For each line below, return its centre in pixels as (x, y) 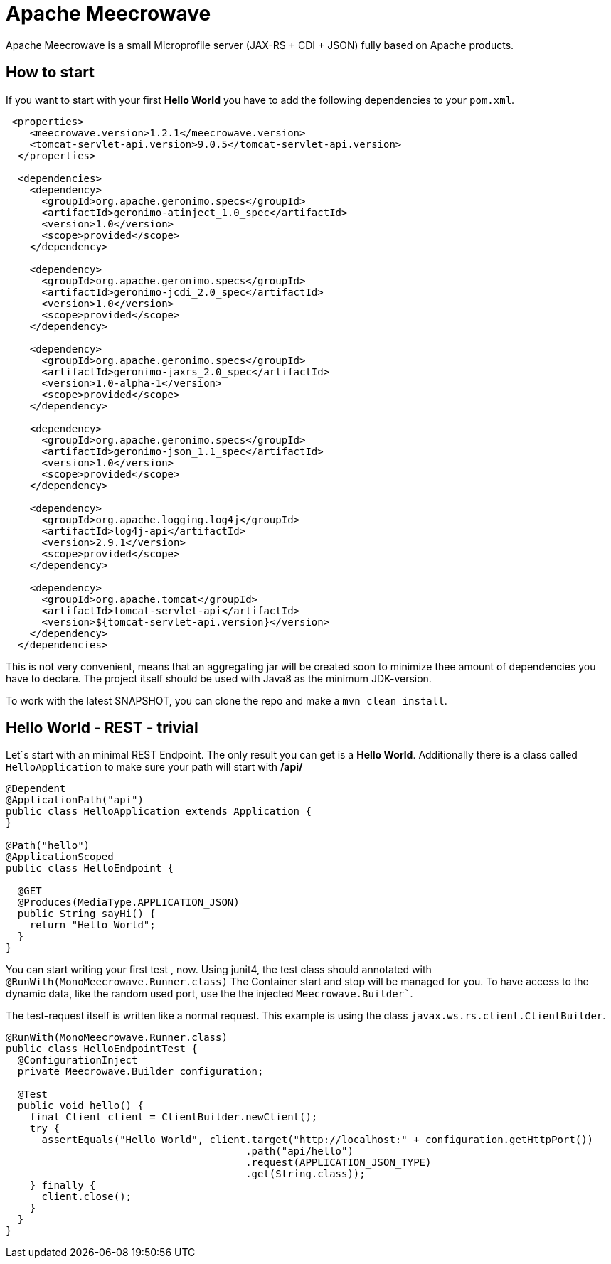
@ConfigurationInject (78, 1060)
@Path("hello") (48, 846)
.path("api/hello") (299, 1151)
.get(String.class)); (305, 1174)
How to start (50, 73)
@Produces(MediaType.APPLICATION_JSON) (128, 903)
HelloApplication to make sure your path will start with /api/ (154, 767)
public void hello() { (80, 1106)
